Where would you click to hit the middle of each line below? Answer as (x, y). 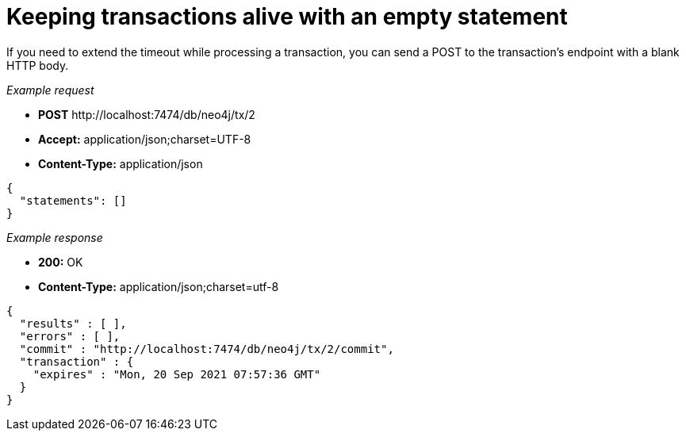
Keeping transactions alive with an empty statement (287, 17)
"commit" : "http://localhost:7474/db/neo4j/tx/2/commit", (207, 349)
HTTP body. (38, 65)
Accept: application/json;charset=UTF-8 (145, 139)
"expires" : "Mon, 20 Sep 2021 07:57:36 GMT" (177, 374)
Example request (50, 90)
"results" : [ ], (73, 323)
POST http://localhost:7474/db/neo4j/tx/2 (147, 114)
